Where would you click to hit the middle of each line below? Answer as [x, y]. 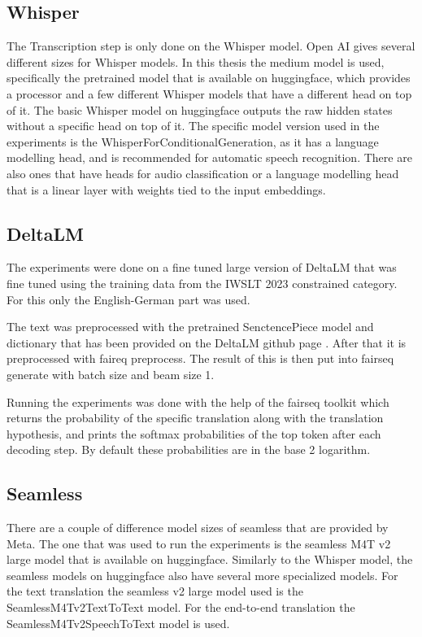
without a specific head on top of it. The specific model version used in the [193, 126]
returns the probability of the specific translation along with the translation [195, 418]
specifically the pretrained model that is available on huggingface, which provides [209, 78]
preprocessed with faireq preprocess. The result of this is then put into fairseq [200, 358]
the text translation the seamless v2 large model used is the [155, 591]
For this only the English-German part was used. [128, 299]
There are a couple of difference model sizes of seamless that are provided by [198, 528]
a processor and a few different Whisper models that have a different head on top [209, 93]
